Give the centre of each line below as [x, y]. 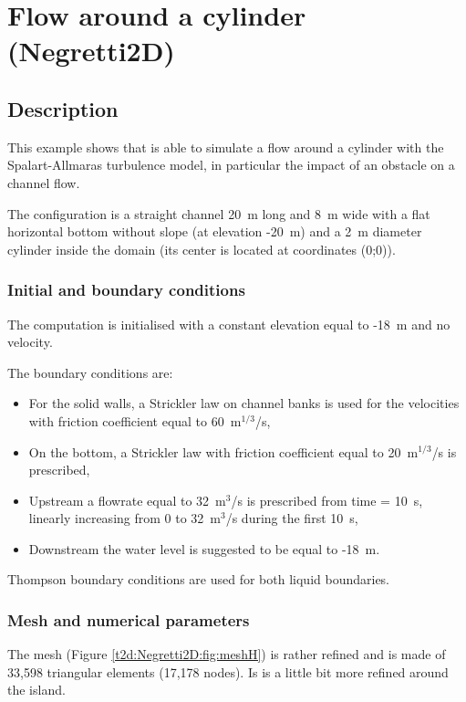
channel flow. [44, 182]
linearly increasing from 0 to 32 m [124, 518]
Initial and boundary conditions [126, 290]
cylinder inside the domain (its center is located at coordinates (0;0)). [202, 249]
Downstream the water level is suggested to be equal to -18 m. [204, 548]
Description [63, 108]
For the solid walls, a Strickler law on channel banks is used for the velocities [244, 403]
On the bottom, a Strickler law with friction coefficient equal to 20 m [223, 451]
